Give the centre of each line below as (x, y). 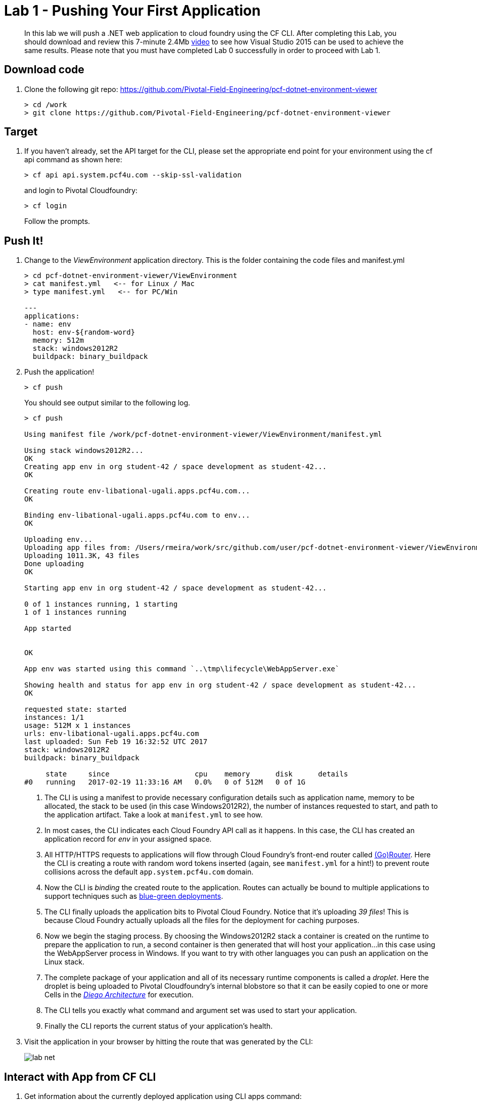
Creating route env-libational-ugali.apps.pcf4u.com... (137, 491)
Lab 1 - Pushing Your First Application (132, 11)
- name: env (48, 324)
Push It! (24, 241)
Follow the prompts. (57, 221)
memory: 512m (58, 340)
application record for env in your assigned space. (128, 839)
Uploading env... (58, 540)
